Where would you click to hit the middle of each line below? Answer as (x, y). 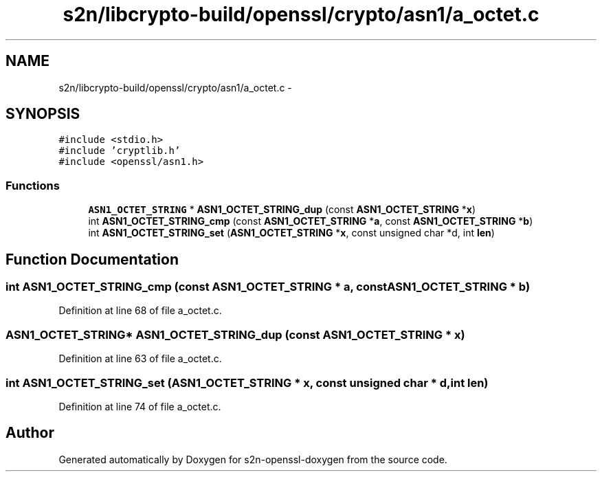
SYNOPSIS (43, 114)
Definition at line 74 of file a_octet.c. (140, 406)
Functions (33, 185)
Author (30, 433)
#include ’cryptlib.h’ (120, 151)
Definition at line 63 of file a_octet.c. (140, 359)
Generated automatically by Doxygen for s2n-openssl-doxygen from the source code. (253, 459)
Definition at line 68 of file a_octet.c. (140, 311)
